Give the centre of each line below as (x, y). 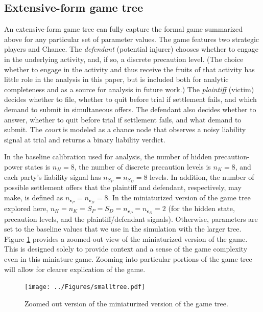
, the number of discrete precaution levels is (142, 166)
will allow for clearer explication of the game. (75, 269)
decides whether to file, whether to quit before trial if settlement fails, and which (130, 99)
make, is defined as (34, 197)
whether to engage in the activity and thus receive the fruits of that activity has (129, 69)
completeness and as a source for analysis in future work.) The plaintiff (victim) (129, 89)
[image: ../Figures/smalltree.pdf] (85, 287)
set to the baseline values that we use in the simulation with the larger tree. (123, 229)
